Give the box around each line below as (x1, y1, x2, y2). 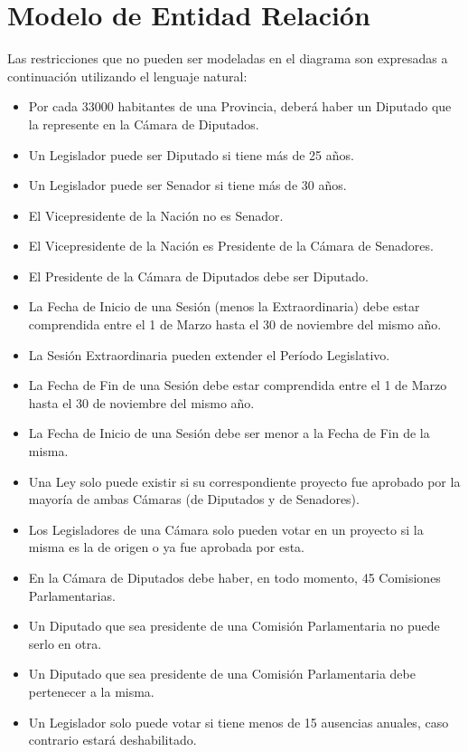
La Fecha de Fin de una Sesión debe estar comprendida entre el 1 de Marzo (28, 376, 447, 395)
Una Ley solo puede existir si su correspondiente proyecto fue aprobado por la (28, 471, 461, 490)
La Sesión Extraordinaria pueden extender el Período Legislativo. (28, 345, 390, 364)
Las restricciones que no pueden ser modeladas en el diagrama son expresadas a (7, 49, 448, 68)
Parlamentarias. (28, 585, 116, 604)
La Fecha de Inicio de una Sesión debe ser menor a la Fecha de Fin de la (28, 424, 430, 443)
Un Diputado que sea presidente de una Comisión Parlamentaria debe (28, 664, 416, 683)
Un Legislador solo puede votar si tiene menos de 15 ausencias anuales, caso (28, 712, 449, 731)
